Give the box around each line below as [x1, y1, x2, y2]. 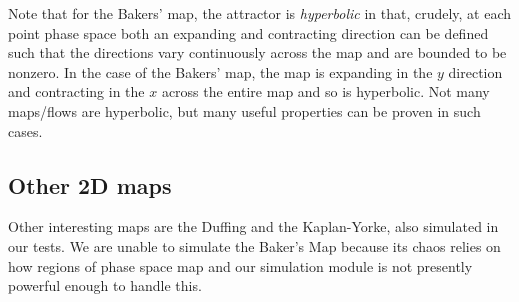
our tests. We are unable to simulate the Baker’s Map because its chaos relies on [8, 235, 501, 256]
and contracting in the [8, 81, 145, 102]
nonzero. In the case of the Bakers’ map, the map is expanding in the [8, 61, 433, 82]
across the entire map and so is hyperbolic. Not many [161, 81, 490, 102]
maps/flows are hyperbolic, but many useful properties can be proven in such [8, 100, 481, 121]
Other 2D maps [8, 169, 172, 200]
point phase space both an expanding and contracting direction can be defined [8, 22, 489, 43]
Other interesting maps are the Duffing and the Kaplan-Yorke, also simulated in [8, 216, 499, 237]
